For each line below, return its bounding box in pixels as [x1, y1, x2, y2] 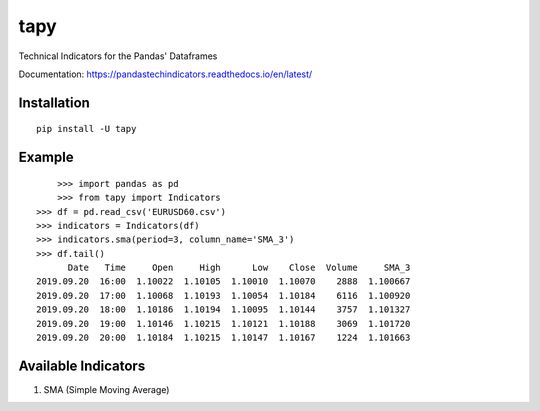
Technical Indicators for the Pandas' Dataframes [18, 50, 218, 62]
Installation [18, 94, 90, 111]
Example [18, 149, 74, 166]
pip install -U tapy [36, 123, 137, 135]
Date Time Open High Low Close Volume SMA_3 [67, 262, 411, 274]
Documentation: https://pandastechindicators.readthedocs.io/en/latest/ [18, 68, 313, 80]
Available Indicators [18, 357, 146, 374]
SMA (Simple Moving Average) [43, 383, 170, 395]
